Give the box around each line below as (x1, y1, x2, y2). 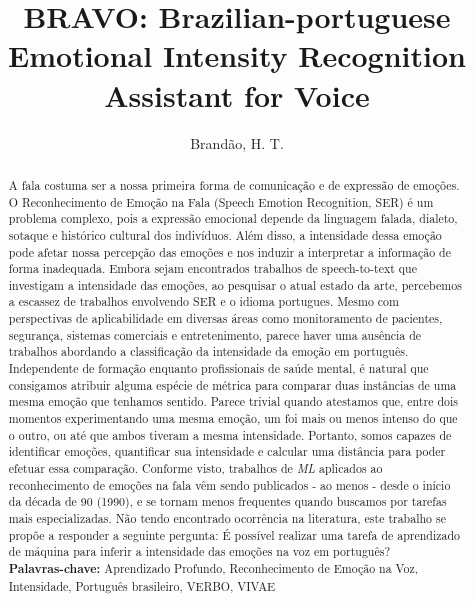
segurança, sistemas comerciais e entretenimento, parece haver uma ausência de (8, 326, 422, 343)
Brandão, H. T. (190, 132, 284, 153)
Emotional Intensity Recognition (8, 35, 466, 76)
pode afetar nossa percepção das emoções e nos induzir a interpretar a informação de (8, 243, 451, 260)
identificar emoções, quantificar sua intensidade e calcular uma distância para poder (8, 443, 446, 460)
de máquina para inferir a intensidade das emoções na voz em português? (8, 543, 391, 560)
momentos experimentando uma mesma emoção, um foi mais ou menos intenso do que (8, 410, 458, 427)
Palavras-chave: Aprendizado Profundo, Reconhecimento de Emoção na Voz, (8, 559, 419, 577)
